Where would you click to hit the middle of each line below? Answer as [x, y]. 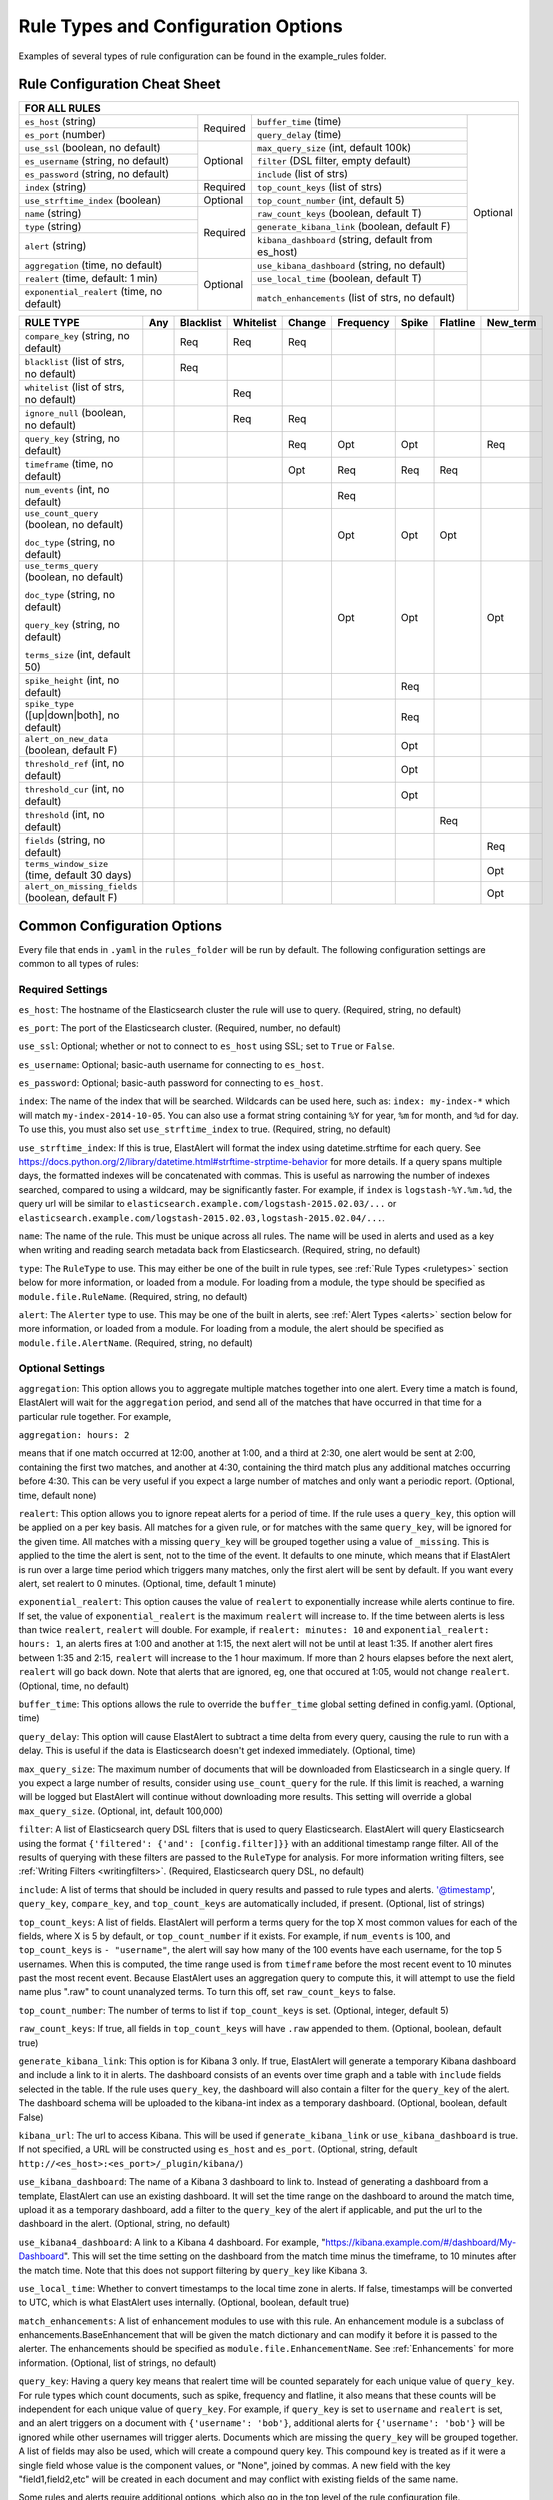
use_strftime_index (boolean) [93, 200]
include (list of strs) [302, 174]
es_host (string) [60, 122]
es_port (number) [65, 135]
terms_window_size [66, 864]
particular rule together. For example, [95, 1416]
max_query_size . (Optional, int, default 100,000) [121, 1811]
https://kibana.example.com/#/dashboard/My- [421, 2242]
